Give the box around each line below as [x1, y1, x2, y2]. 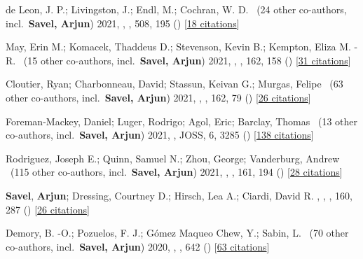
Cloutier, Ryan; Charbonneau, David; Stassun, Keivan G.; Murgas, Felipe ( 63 [6, 76, 343, 91]
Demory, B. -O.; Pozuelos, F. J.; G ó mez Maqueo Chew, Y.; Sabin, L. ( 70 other [6, 225, 349, 240]
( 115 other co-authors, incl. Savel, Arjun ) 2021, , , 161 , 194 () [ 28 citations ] [10, 164, 343, 179]
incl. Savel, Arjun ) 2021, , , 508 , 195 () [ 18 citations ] [6, 15, 240, 30]
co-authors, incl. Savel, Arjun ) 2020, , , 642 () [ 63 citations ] [6, 239, 270, 253]
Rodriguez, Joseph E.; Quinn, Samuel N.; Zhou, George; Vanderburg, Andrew [6, 150, 340, 165]
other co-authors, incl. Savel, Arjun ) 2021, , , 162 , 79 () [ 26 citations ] [6, 90, 311, 104]
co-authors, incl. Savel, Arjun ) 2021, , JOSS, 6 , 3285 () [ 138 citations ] [6, 127, 314, 142]
